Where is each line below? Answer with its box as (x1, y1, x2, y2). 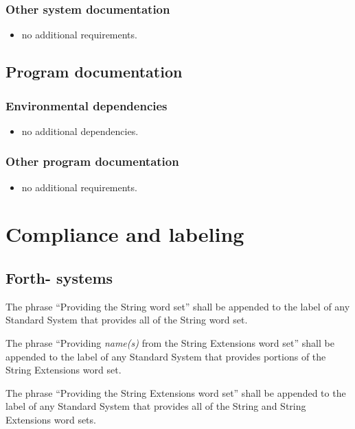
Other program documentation (5, 153, 179, 170)
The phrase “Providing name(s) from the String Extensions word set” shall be (5, 335, 334, 350)
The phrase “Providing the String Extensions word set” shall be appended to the (5, 385, 346, 400)
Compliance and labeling (5, 220, 244, 248)
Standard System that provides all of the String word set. (5, 312, 248, 327)
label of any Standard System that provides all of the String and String (5, 399, 306, 413)
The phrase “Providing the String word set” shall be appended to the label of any (5, 299, 350, 313)
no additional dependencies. (21, 123, 139, 138)
